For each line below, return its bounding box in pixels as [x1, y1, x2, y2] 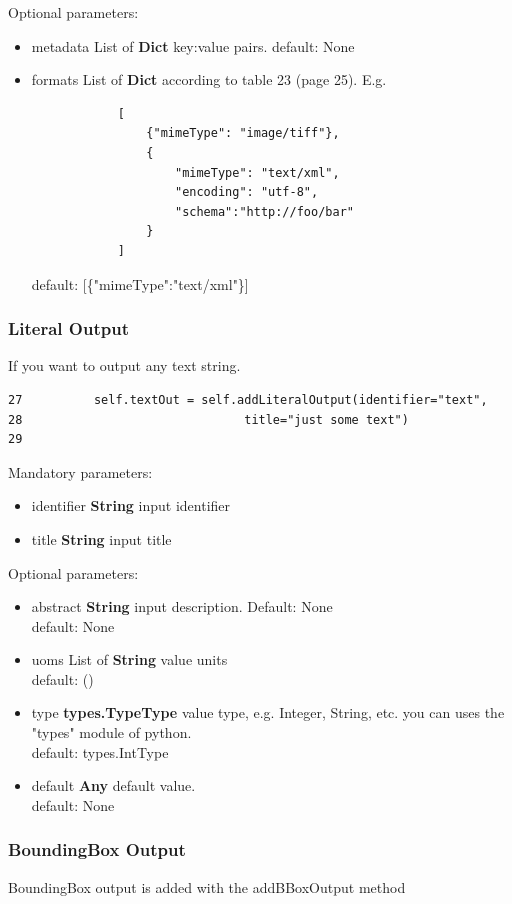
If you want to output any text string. [8, 355, 241, 376]
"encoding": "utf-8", [174, 185, 319, 200]
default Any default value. [31, 775, 196, 796]
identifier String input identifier [31, 495, 231, 516]
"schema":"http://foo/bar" [174, 204, 354, 219]
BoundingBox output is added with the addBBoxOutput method [8, 876, 406, 897]
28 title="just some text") [8, 412, 409, 427]
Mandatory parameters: [8, 461, 153, 482]
